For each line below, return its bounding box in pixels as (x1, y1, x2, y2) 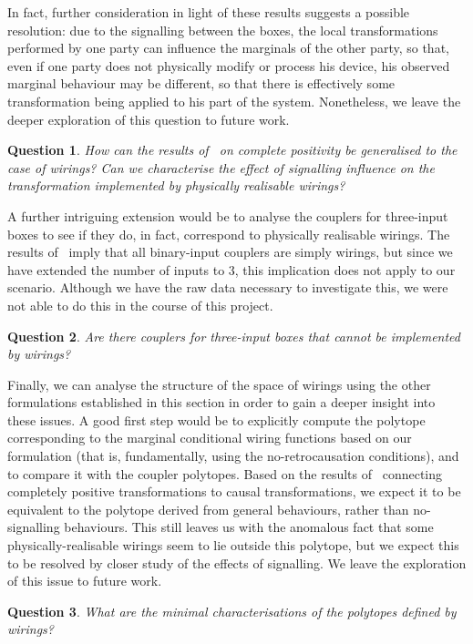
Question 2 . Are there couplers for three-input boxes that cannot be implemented (7, 326, 460, 345)
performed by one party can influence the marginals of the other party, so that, (7, 38, 449, 57)
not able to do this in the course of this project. (7, 295, 273, 314)
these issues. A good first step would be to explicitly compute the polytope (7, 410, 426, 429)
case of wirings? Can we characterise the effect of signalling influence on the (7, 158, 435, 177)
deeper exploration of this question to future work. (7, 109, 290, 128)
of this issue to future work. (7, 571, 162, 590)
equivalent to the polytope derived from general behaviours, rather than (7, 499, 409, 518)
